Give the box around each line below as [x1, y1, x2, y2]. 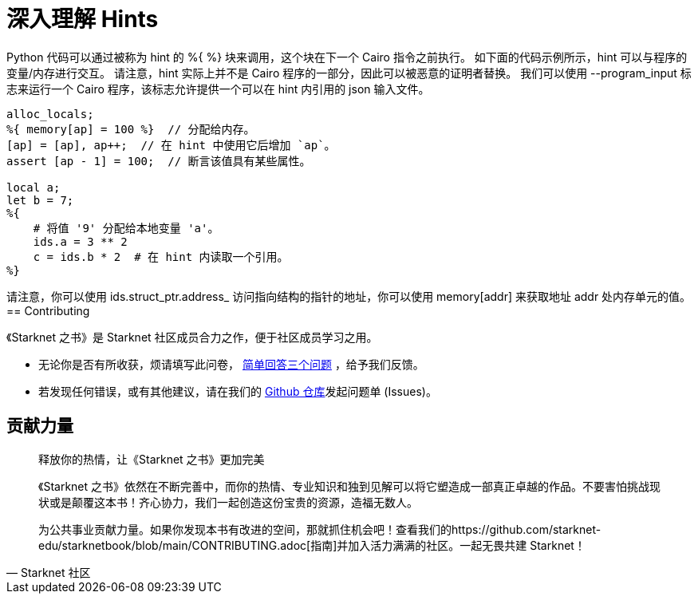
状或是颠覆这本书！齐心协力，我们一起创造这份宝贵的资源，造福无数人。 [38, 495, 418, 509]
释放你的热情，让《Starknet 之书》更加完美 [38, 452, 265, 466]
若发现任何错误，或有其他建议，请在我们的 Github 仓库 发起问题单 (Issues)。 [38, 384, 437, 398]
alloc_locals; [6, 107, 94, 120]
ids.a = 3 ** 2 [33, 235, 128, 248]
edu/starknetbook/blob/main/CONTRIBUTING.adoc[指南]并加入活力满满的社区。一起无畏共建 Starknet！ [38, 538, 586, 552]
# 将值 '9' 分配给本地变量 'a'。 [33, 221, 219, 235]
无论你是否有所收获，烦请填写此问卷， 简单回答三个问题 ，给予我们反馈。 [38, 357, 424, 371]
